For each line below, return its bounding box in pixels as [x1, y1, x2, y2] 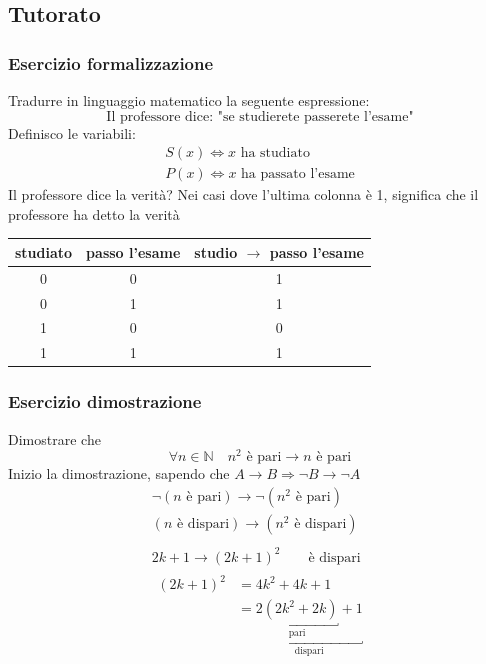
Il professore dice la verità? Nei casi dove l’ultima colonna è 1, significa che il [8, 184, 479, 205]
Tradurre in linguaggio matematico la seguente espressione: [8, 90, 370, 110]
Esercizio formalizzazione [8, 50, 214, 75]
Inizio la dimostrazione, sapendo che [8, 463, 230, 484]
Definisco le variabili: [8, 122, 136, 143]
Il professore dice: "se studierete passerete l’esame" [106, 109, 414, 124]
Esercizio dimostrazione [8, 389, 202, 414]
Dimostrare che [8, 428, 101, 449]
